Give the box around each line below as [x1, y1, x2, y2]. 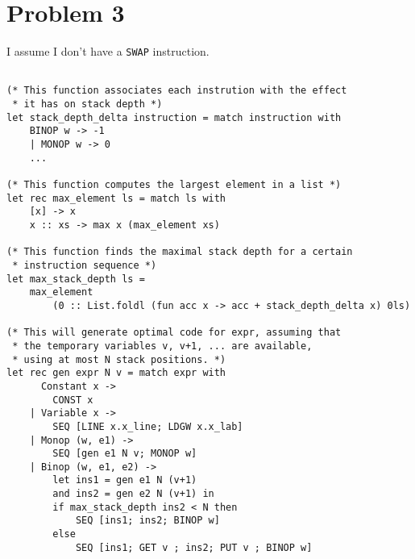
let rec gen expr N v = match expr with [6, 367, 226, 379]
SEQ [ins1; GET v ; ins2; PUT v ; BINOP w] [75, 541, 313, 553]
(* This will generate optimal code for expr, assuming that [6, 327, 342, 339]
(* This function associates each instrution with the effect [6, 85, 347, 97]
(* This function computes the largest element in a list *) [6, 179, 342, 191]
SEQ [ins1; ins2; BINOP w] [75, 515, 220, 527]
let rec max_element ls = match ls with [6, 192, 226, 204]
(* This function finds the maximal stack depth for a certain [6, 246, 353, 258]
